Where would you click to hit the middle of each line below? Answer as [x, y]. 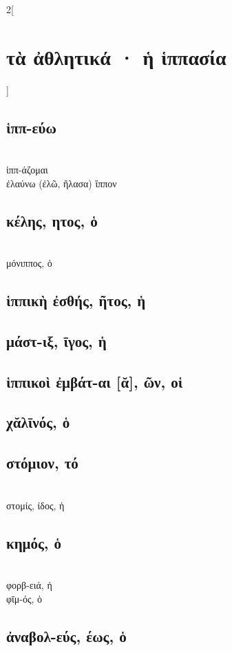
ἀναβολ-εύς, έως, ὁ [66, 635]
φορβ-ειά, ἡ [29, 585]
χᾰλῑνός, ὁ [38, 422]
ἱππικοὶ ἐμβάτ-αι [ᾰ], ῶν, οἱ [95, 381]
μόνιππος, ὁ [29, 263]
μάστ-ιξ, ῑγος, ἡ [56, 340]
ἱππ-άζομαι [27, 170]
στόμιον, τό [42, 463]
